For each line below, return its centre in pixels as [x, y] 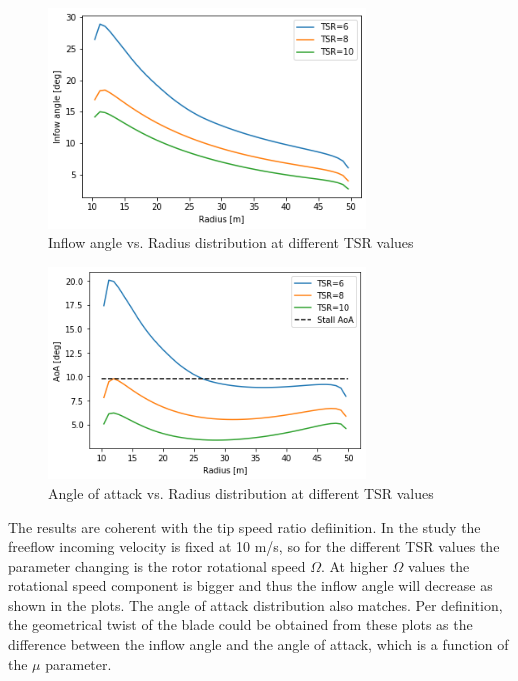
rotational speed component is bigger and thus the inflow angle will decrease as [250, 585]
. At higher [354, 565]
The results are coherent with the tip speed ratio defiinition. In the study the [244, 526]
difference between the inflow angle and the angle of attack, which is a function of [258, 644]
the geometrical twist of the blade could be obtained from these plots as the [240, 624]
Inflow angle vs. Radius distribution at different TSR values [231, 242]
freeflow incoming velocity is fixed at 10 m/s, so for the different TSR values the [254, 546]
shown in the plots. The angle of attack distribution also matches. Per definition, [255, 604]
